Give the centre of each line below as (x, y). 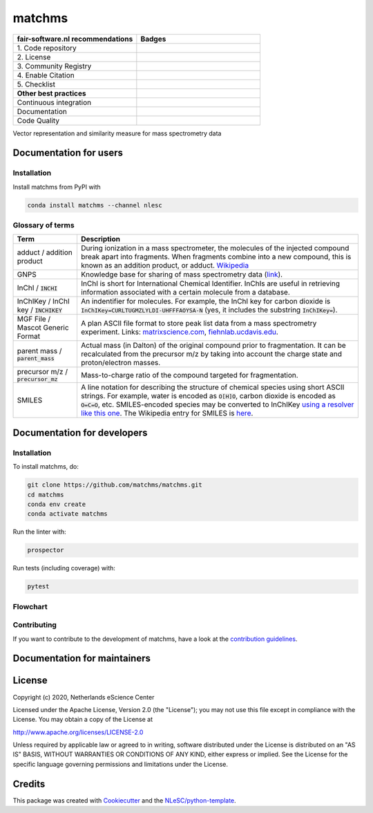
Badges (153, 39)
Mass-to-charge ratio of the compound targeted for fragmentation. (189, 375)
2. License (34, 57)
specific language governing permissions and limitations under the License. (120, 764)
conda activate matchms (68, 514)
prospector (46, 550)
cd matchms (46, 495)
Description (101, 239)
